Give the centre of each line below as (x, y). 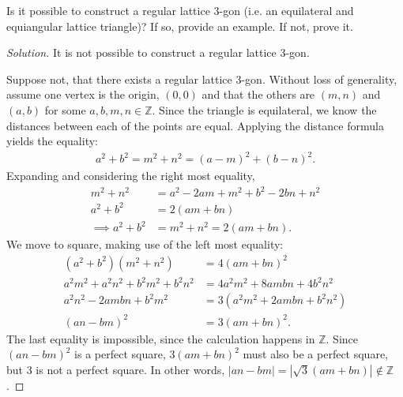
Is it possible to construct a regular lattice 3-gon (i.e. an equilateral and (180, 10)
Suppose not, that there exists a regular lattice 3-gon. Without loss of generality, (202, 79)
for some (65, 109)
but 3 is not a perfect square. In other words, (116, 369)
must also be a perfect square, (315, 354)
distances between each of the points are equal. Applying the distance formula (195, 125)
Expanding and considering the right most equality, (131, 176)
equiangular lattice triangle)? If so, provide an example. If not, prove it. (180, 26)
